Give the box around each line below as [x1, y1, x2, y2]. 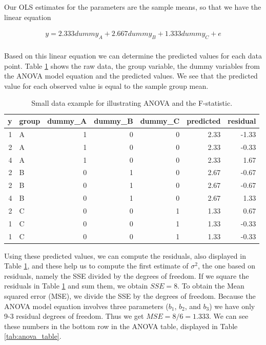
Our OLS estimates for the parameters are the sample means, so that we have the [4, 2, 261, 12]
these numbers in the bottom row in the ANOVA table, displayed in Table [4, 320, 238, 331]
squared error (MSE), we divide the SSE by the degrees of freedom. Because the [4, 291, 256, 301]
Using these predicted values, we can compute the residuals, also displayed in [4, 250, 246, 261]
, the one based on [198, 260, 256, 271]
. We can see [209, 311, 249, 321]
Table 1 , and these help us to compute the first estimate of [4, 260, 189, 271]
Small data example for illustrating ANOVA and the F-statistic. [31, 98, 233, 108]
